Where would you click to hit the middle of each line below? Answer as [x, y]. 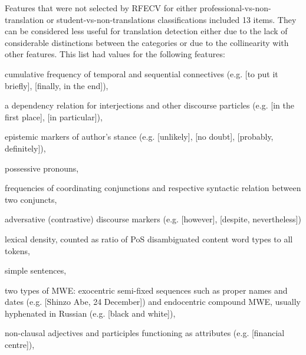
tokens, [17, 250]
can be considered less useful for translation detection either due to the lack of [146, 31]
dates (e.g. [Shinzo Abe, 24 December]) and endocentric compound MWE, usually [153, 302]
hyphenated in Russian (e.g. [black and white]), [90, 313]
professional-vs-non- [235, 8]
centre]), [20, 345]
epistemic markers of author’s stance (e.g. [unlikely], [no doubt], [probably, [139, 137]
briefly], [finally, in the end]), [57, 85]
